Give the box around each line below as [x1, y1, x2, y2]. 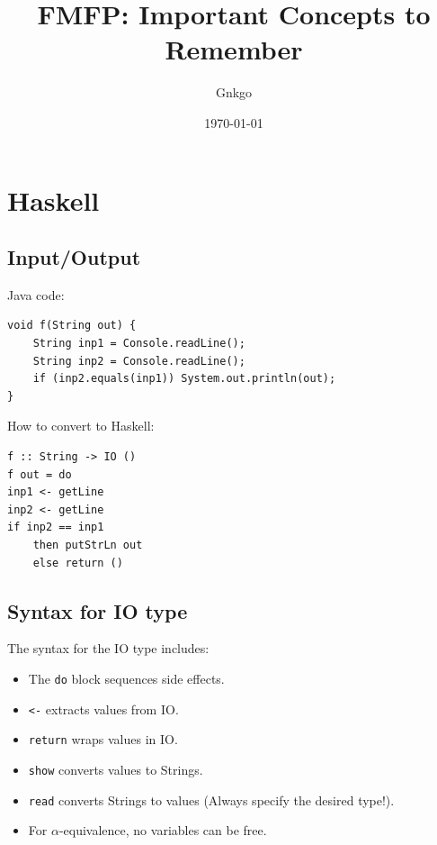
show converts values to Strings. [28, 759, 203, 778]
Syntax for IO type [7, 596, 188, 624]
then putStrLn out [32, 539, 143, 552]
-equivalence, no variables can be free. [58, 821, 267, 840]
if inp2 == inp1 [7, 521, 104, 534]
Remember [165, 31, 303, 68]
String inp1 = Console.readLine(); [32, 337, 245, 350]
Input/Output [7, 243, 141, 271]
